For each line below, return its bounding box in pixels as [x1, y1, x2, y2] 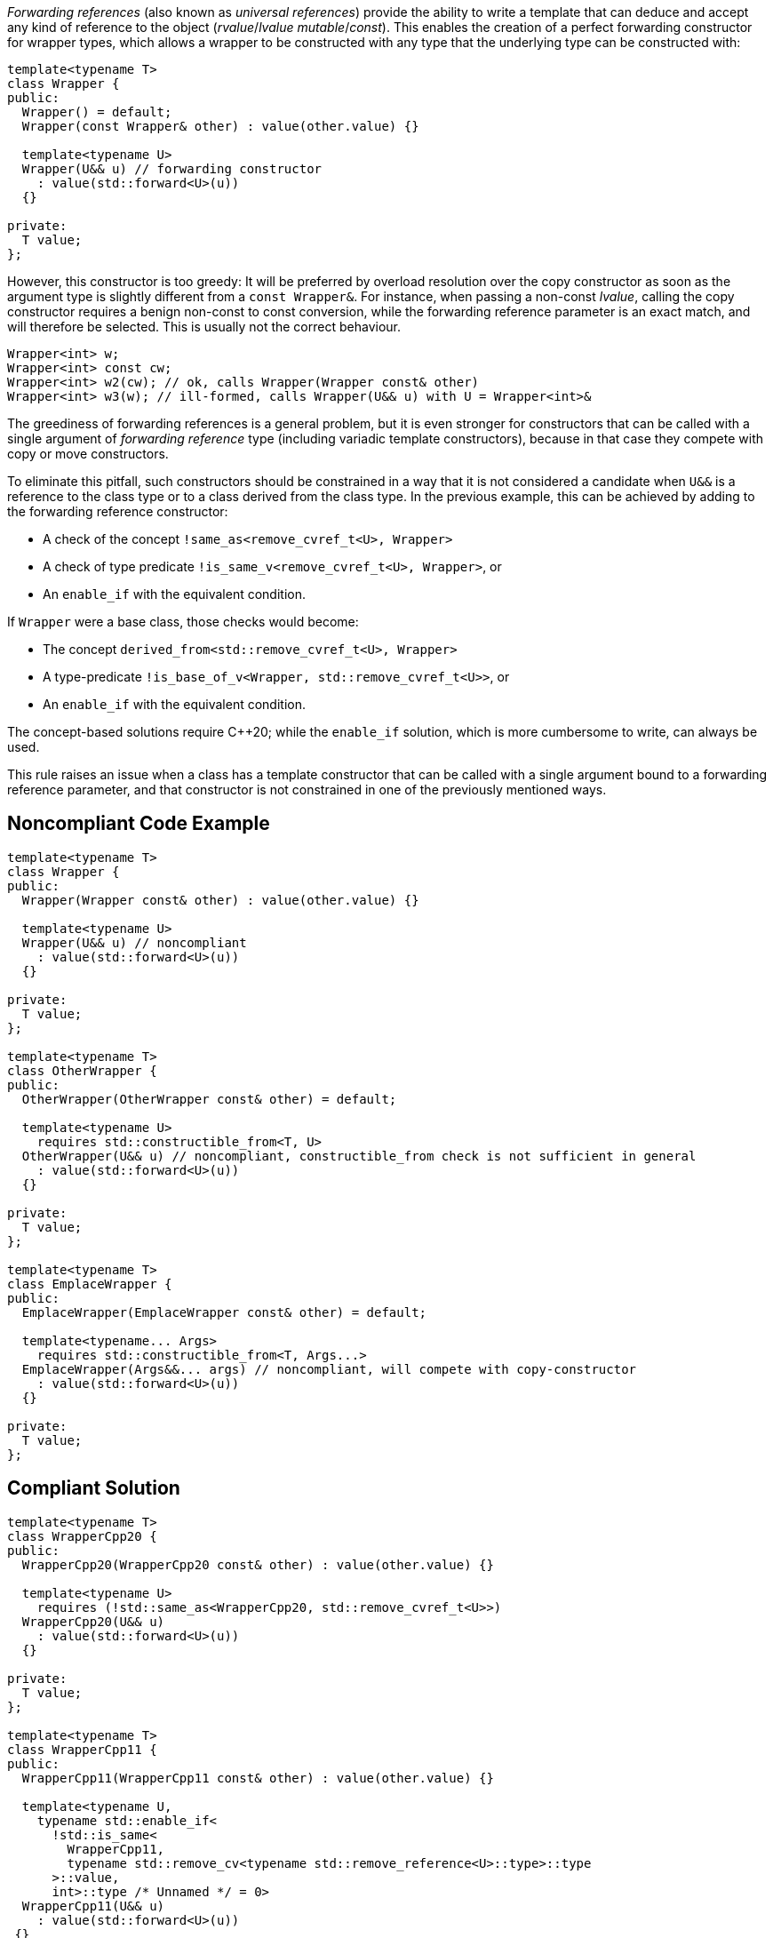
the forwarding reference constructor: [7, 504, 228, 519]
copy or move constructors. [7, 446, 169, 461]
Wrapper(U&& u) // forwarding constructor [21, 162, 323, 176]
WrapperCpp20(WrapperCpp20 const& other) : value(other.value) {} [21, 1557, 494, 1572]
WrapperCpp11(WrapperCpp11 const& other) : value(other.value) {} [21, 1770, 494, 1785]
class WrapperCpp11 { [7, 1742, 157, 1757]
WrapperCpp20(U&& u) [21, 1614, 165, 1629]
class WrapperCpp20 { [7, 1528, 157, 1543]
